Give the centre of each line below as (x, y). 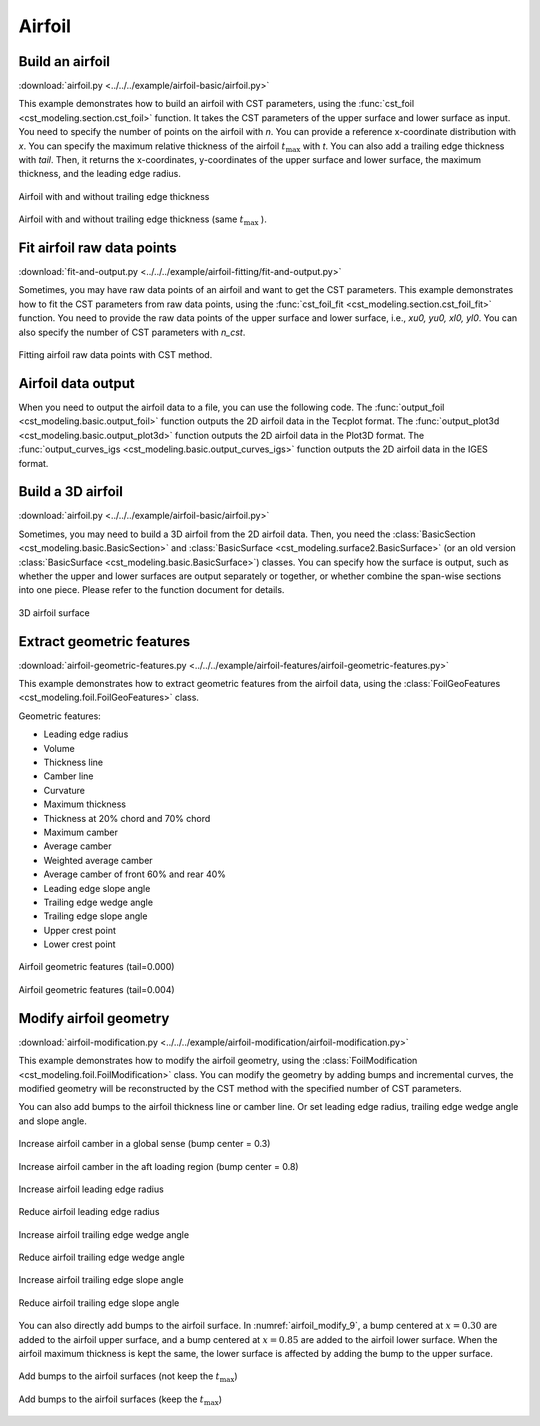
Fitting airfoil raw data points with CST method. (115, 355)
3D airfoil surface (54, 612)
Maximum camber (81, 832)
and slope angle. (52, 1121)
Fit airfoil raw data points (97, 248)
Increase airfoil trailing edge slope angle (101, 1280)
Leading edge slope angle (97, 888)
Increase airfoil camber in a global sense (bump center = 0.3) (144, 1144)
